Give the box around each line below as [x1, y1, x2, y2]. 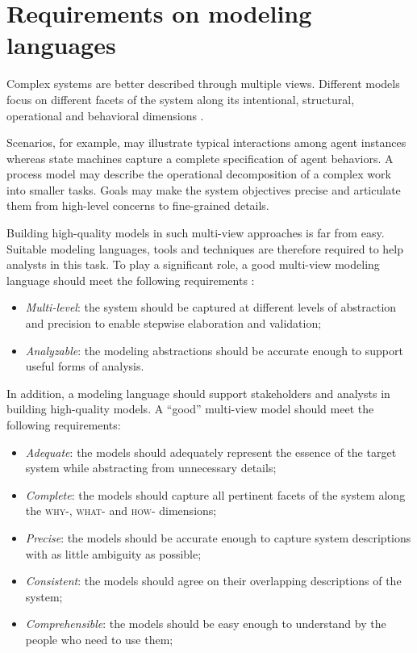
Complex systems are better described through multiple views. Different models [6, 75, 400, 92]
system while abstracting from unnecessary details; [25, 459, 277, 476]
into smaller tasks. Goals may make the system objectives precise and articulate [6, 181, 401, 198]
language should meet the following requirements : [6, 271, 255, 288]
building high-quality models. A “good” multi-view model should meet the [6, 400, 374, 417]
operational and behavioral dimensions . [6, 107, 204, 123]
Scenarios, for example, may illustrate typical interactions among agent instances [6, 134, 407, 151]
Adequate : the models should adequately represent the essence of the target [25, 443, 397, 460]
